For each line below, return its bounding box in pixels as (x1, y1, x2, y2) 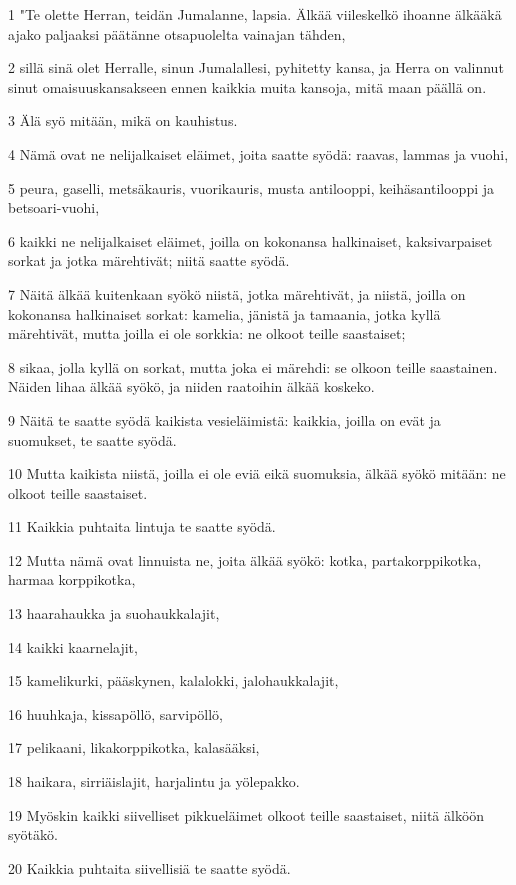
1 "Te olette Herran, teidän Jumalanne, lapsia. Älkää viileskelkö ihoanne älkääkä (8, 4, 502, 24)
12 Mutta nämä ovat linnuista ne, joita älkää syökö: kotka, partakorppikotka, (8, 549, 482, 570)
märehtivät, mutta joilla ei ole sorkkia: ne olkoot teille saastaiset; (8, 323, 406, 344)
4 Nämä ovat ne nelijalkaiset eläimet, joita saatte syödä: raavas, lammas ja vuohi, (8, 143, 509, 164)
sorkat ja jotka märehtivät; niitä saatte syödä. (8, 250, 290, 271)
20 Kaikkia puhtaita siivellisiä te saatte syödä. (8, 857, 291, 878)
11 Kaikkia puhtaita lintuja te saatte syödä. (8, 516, 276, 537)
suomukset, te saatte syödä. (8, 429, 177, 450)
